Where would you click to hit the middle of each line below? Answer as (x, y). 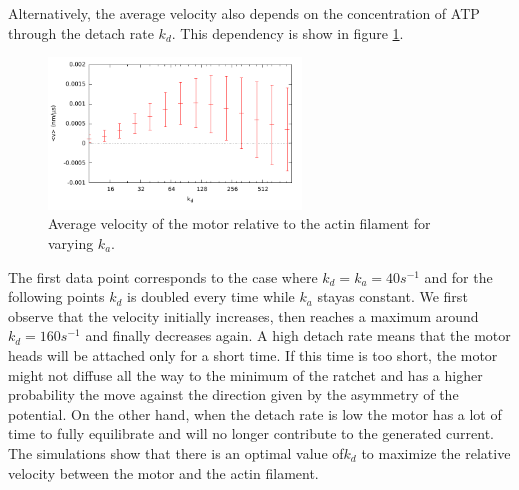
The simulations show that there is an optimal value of (176, 452)
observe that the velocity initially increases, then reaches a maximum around (243, 315)
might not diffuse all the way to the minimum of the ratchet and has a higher (245, 374)
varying (71, 243)
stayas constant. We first (392, 296)
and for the (458, 276)
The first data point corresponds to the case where (163, 276)
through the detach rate (81, 32)
